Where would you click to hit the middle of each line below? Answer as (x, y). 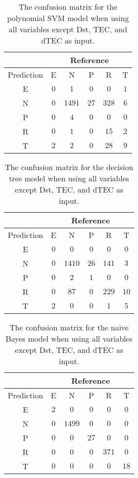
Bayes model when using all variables (69, 338)
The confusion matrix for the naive (69, 327)
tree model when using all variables (69, 178)
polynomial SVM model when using (68, 18)
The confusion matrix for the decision (69, 167)
